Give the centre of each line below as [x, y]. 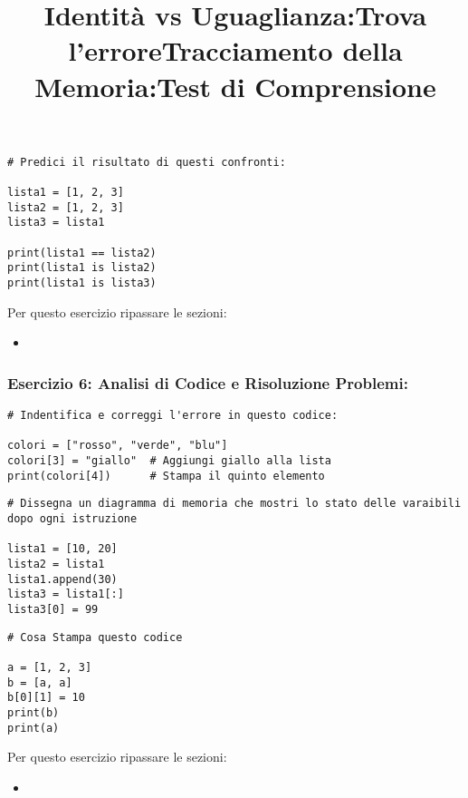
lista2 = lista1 [56, 564]
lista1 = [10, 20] [62, 549]
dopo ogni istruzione [72, 519]
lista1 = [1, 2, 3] [66, 193]
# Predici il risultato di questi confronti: [147, 162]
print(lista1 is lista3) [82, 283]
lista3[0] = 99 [53, 609]
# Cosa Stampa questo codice [95, 637]
